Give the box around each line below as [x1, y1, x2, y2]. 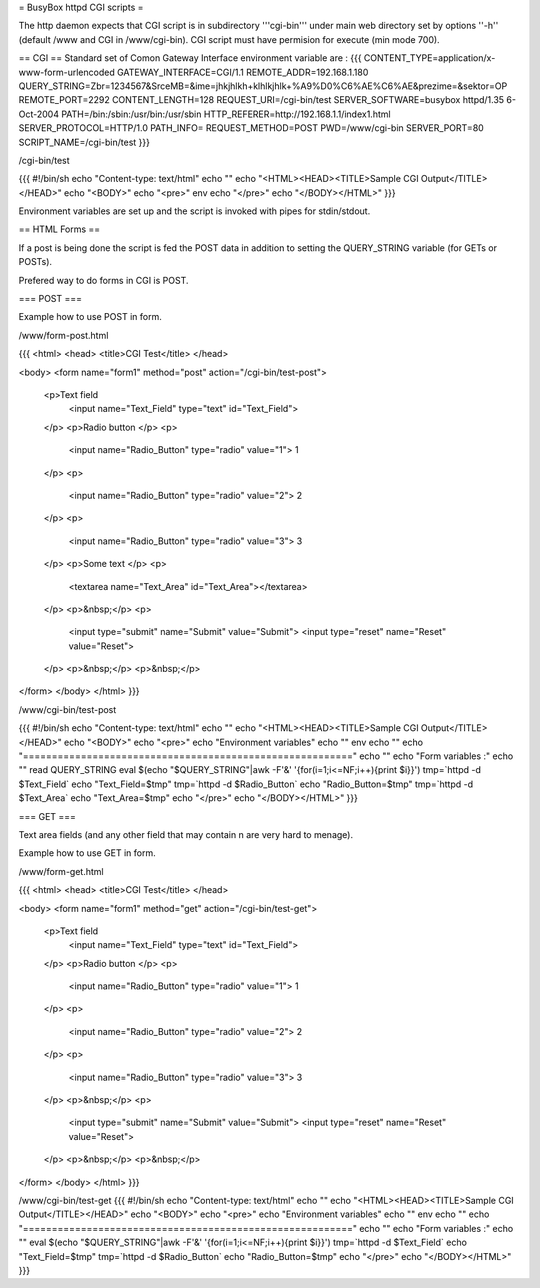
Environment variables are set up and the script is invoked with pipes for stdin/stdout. [18, 205, 371, 217]
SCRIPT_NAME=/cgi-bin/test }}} [18, 136, 150, 148]
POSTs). [18, 256, 53, 268]
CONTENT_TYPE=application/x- [363, 52, 496, 64]
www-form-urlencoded [18, 66, 115, 78]
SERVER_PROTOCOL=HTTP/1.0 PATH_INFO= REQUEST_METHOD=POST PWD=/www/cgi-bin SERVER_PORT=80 [18, 122, 484, 134]
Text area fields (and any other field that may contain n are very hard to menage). [18, 828, 354, 840]
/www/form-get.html [18, 865, 104, 877]
